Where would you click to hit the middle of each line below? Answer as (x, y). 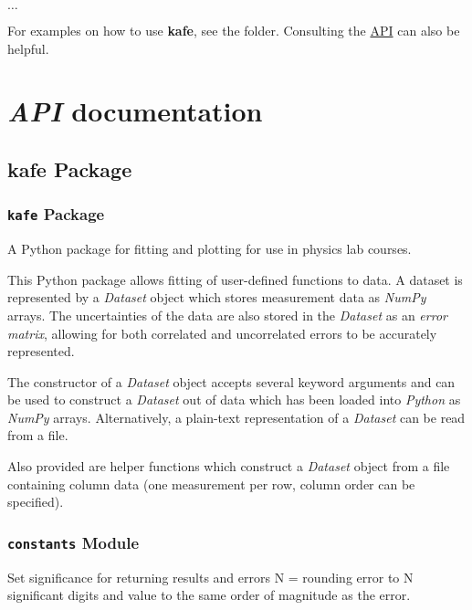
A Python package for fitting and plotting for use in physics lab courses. (210, 249)
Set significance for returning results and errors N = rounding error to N (210, 577)
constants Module (73, 542)
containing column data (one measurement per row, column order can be (211, 484)
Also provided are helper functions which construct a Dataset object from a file (229, 466)
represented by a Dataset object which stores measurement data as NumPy (217, 297)
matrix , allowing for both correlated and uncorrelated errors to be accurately (222, 333)
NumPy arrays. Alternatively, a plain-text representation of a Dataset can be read (236, 417)
